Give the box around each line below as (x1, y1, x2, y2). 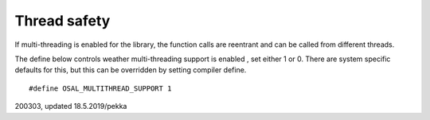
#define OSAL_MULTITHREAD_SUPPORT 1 (29, 83, 172, 93)
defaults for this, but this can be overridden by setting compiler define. (14, 65, 247, 75)
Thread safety (14, 12, 111, 29)
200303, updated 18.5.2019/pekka (14, 102, 127, 111)
